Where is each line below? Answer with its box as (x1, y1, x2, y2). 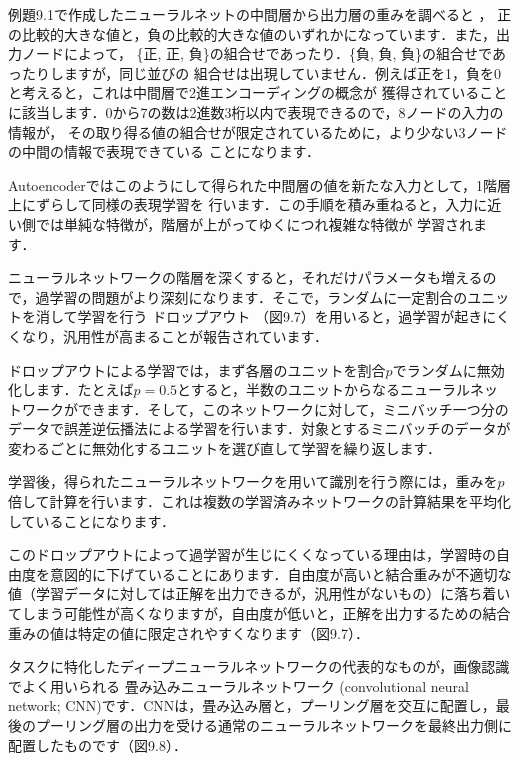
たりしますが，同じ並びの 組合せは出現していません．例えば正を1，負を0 (21, 62, 501, 83)
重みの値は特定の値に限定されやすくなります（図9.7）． (8, 622, 369, 643)
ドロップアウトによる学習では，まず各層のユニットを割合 (8, 359, 386, 380)
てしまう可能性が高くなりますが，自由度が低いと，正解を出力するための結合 (8, 603, 511, 624)
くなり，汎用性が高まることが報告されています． (8, 325, 329, 346)
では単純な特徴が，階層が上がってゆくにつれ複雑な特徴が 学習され (35, 213, 474, 234)
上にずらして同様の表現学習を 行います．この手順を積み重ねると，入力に (8, 194, 488, 215)
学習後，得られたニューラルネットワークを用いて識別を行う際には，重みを (8, 471, 498, 492)
